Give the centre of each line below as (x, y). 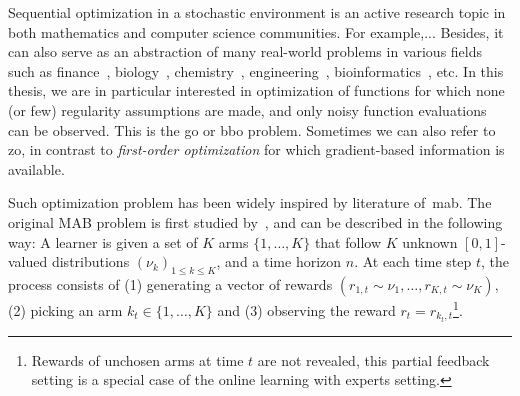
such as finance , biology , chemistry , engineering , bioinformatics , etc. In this (256, 70)
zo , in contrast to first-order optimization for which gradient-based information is (256, 149)
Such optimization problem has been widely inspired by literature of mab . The (250, 202)
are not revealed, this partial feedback (373, 359)
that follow (348, 241)
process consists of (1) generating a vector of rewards (170, 283)
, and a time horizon (279, 261)
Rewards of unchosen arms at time (137, 359)
